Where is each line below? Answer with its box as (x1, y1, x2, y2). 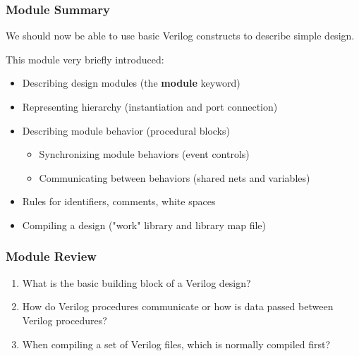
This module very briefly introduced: (6, 51, 164, 66)
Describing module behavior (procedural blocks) (22, 123, 230, 137)
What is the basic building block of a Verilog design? (22, 275, 251, 290)
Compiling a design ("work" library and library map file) (22, 217, 267, 232)
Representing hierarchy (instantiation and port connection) (22, 99, 278, 113)
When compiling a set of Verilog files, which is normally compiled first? (22, 336, 331, 351)
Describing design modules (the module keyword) (22, 75, 241, 90)
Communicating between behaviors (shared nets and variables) (39, 170, 310, 185)
